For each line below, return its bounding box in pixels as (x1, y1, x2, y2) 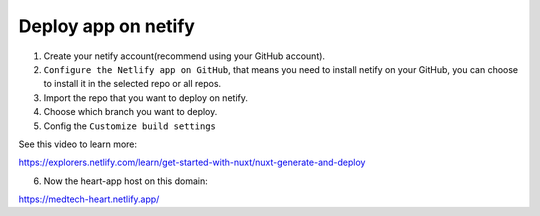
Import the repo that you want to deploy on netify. (43, 91, 249, 104)
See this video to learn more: (18, 138, 138, 150)
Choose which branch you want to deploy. (43, 106, 218, 118)
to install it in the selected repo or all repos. (43, 78, 222, 90)
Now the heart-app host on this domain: (43, 175, 209, 187)
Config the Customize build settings (43, 120, 217, 132)
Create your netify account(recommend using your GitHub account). (43, 50, 325, 62)
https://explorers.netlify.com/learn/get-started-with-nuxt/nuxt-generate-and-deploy (18, 156, 366, 169)
